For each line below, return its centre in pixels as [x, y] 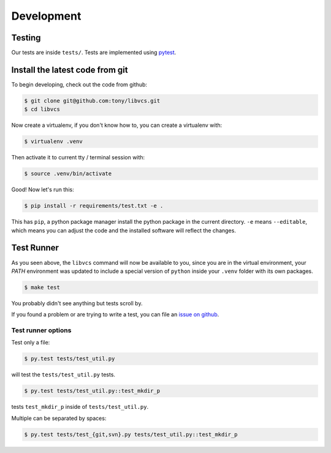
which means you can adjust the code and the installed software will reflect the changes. [124, 230]
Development [46, 16]
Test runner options [41, 330]
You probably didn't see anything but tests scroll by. [77, 303]
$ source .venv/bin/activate [68, 174]
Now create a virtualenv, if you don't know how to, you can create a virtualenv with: [117, 125]
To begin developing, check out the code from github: [79, 84]
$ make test [42, 287]
